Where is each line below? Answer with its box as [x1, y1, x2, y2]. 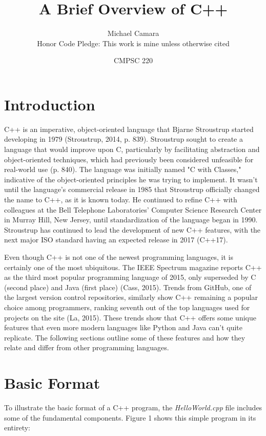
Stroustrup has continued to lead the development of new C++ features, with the [4, 224, 261, 235]
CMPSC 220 [113, 55, 153, 66]
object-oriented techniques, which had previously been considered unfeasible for [4, 154, 254, 164]
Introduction [4, 93, 95, 115]
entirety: [4, 422, 30, 433]
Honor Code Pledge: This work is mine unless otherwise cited [37, 37, 230, 48]
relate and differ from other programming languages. [4, 342, 169, 353]
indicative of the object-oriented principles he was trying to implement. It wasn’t [4, 174, 258, 184]
